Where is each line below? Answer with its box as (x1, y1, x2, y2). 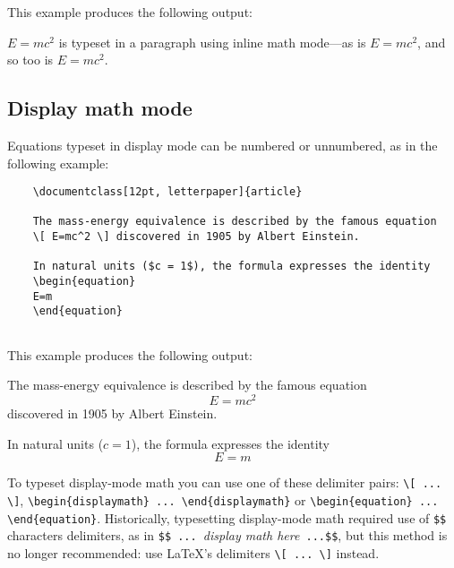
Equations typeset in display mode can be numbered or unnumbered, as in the (7, 135, 438, 154)
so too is (7, 50, 54, 69)
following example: (7, 153, 109, 172)
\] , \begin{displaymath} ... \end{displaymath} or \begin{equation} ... (7, 490, 439, 509)
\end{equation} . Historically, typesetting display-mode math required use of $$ (7, 508, 447, 527)
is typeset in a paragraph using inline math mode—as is (58, 32, 366, 51)
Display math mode (7, 94, 193, 122)
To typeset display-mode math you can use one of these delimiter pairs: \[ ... (7, 473, 442, 492)
